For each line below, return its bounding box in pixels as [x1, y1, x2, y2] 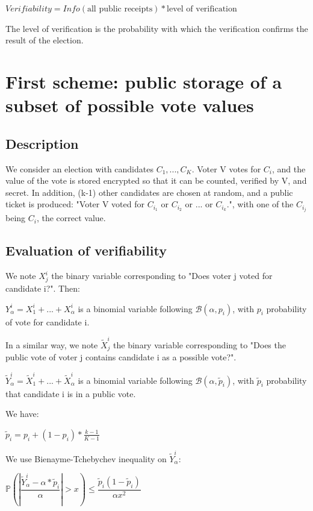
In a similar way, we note [5, 338, 98, 351]
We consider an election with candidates [5, 162, 153, 175]
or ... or [185, 198, 213, 210]
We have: [5, 407, 39, 420]
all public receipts [87, 5, 153, 13]
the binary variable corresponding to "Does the [113, 338, 286, 351]
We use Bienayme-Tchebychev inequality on [5, 452, 167, 465]
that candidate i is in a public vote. [5, 387, 136, 400]
